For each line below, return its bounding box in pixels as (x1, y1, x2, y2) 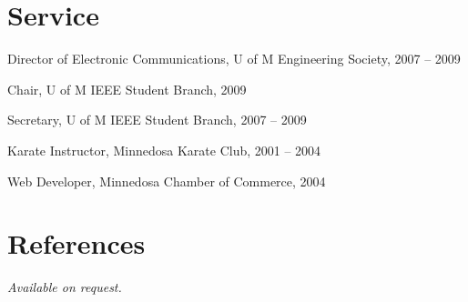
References (7, 225, 146, 262)
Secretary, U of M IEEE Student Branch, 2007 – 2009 (7, 110, 307, 129)
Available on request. (7, 277, 122, 297)
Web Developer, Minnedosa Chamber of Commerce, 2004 (7, 171, 326, 190)
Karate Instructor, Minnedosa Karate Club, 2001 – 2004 (7, 140, 321, 159)
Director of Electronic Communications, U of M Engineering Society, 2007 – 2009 (7, 49, 461, 68)
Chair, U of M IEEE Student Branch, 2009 (7, 79, 247, 98)
